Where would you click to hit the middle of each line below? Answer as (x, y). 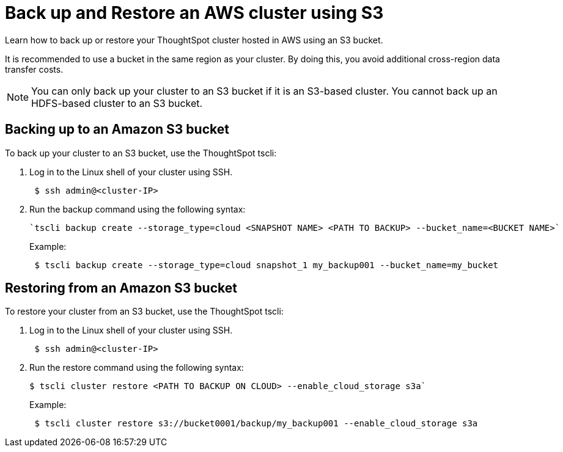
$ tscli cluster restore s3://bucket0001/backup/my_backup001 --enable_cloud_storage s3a (256, 424)
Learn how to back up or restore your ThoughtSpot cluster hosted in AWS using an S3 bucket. (194, 40)
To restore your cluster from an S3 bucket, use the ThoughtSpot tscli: (144, 312)
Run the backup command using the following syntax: (138, 209)
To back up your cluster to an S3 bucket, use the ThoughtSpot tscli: (141, 153)
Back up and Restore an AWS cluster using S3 (194, 13)
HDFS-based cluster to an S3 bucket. (117, 103)
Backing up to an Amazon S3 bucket (117, 129)
